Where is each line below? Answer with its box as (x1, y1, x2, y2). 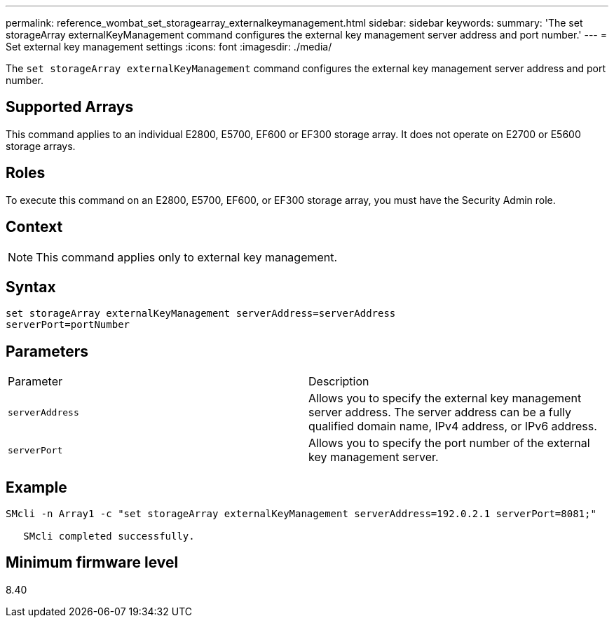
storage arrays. (6, 139, 76, 152)
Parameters (6, 342, 88, 360)
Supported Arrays (6, 98, 134, 116)
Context (6, 218, 63, 236)
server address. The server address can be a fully (308, 405, 572, 420)
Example (6, 478, 67, 496)
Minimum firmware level (6, 554, 179, 572)
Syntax (6, 278, 56, 296)
